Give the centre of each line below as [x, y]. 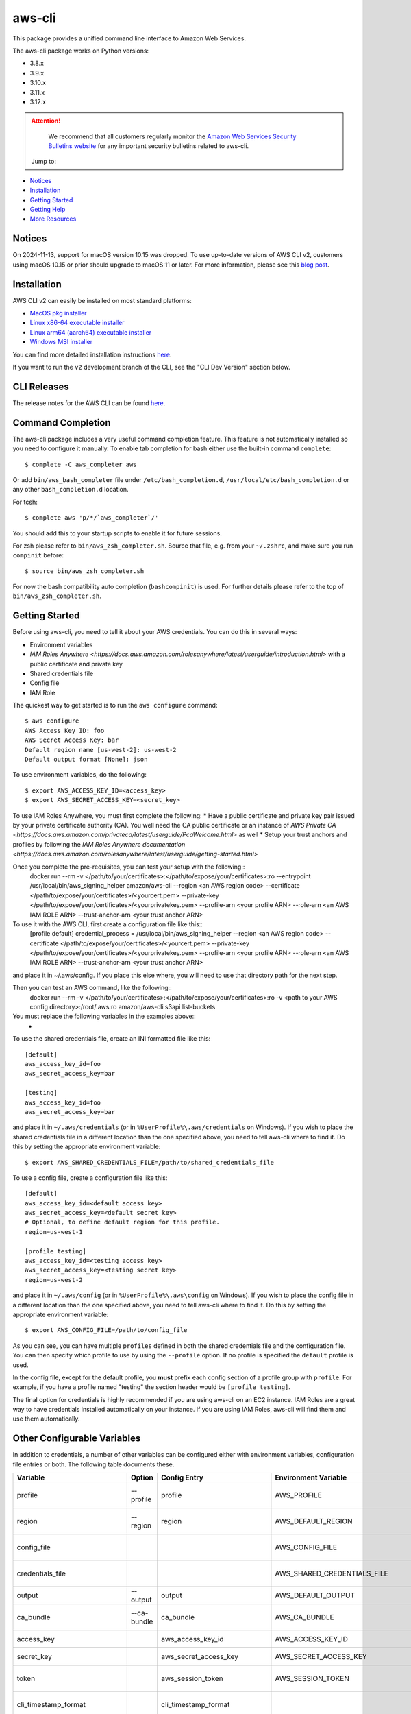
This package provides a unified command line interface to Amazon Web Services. [129, 38]
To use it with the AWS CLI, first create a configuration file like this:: [108, 924]
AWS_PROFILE [298, 1495]
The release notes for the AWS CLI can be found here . [89, 403]
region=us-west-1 [54, 1232]
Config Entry [182, 1477]
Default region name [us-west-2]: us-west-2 [101, 750]
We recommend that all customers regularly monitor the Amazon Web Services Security [172, 136]
